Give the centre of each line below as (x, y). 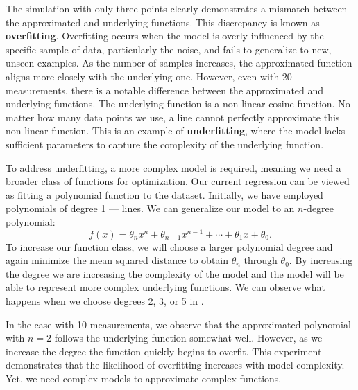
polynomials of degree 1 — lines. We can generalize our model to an (150, 208)
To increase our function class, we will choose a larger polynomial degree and (169, 246)
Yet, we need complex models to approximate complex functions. (144, 378)
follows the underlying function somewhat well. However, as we (188, 338)
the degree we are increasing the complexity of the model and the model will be (175, 273)
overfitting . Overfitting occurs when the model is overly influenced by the (165, 36)
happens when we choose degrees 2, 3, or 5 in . (105, 300)
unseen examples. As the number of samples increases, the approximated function (179, 63)
